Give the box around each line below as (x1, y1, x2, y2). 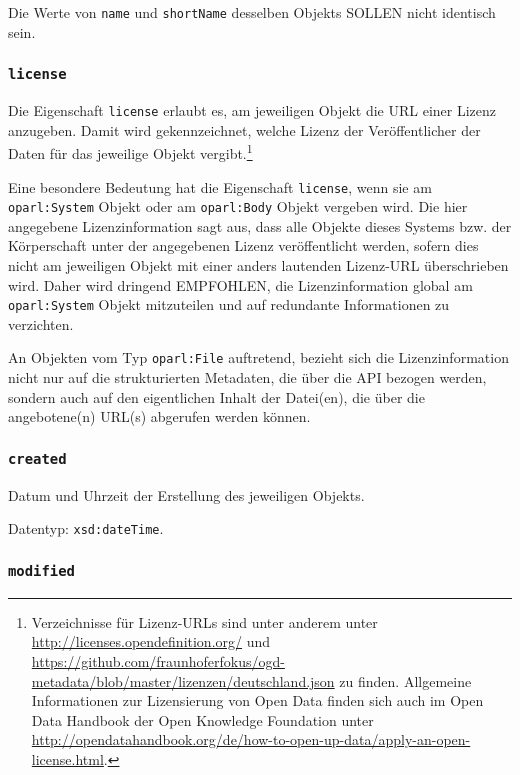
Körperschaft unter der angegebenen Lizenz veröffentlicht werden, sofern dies (8, 235, 479, 256)
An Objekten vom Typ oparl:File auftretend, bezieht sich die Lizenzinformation (8, 347, 509, 368)
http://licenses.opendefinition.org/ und (31, 631, 271, 652)
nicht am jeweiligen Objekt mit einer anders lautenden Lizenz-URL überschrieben (8, 255, 509, 276)
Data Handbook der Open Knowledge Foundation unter (31, 709, 374, 730)
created (8, 450, 67, 467)
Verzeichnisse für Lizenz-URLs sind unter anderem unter (31, 611, 378, 632)
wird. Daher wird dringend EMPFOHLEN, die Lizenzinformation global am (8, 274, 473, 295)
